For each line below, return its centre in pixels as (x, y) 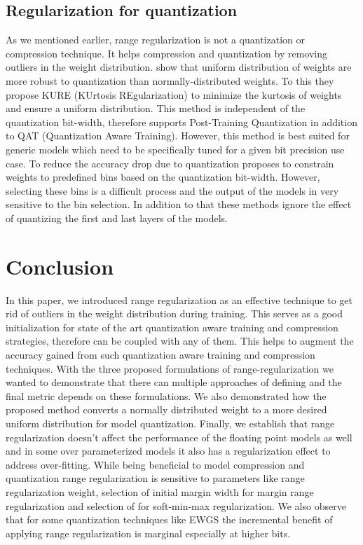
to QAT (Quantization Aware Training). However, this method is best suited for (178, 136)
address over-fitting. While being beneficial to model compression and (155, 464)
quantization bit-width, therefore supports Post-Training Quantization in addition (181, 122)
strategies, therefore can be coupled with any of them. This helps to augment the (180, 341)
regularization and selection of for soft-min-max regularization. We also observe (176, 505)
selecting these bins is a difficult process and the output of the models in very (172, 190)
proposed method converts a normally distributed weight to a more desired (166, 409)
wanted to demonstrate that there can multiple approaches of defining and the (174, 382)
